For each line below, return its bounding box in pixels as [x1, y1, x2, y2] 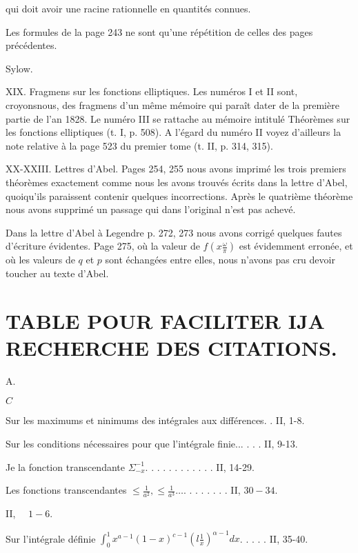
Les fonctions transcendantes [6, 483, 127, 497]
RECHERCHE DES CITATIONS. [6, 333, 337, 361]
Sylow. [6, 61, 33, 75]
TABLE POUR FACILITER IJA [6, 306, 325, 334]
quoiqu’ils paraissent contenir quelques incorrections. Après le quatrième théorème [6, 188, 353, 203]
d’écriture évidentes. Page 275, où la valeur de [6, 239, 200, 253]
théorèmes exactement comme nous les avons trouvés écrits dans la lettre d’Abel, [6, 174, 348, 189]
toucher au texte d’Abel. [6, 265, 109, 280]
